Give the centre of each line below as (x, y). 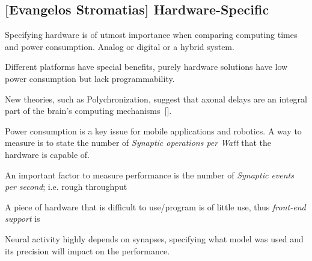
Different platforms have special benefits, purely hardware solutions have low (146, 67)
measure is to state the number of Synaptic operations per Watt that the (138, 143)
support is (23, 219)
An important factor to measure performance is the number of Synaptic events (149, 175)
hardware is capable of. (47, 154)
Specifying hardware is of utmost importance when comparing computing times (151, 35)
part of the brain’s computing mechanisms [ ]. (88, 111)
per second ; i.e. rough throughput (66, 187)
